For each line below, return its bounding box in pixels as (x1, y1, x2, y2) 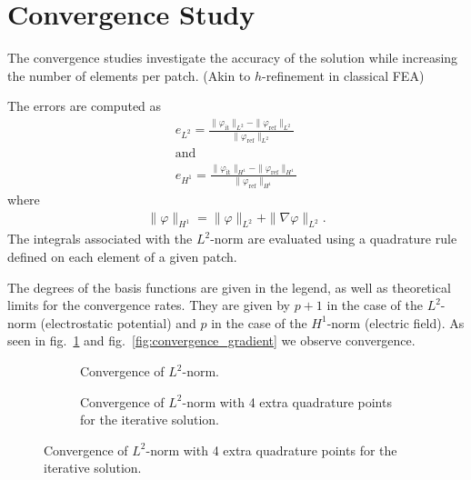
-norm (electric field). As (326, 313, 465, 332)
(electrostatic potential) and (40, 313, 196, 332)
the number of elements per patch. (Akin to (7, 65, 251, 85)
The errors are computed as (7, 96, 162, 115)
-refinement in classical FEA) (262, 65, 425, 85)
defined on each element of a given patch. (7, 247, 237, 266)
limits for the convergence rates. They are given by (7, 295, 290, 315)
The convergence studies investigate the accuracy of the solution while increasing (7, 48, 458, 67)
